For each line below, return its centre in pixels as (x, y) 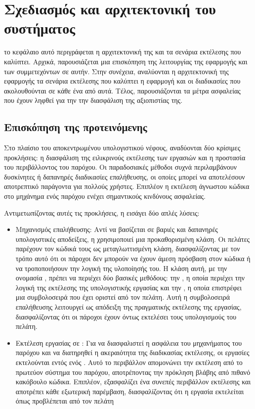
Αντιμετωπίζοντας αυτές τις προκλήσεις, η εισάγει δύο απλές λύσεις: (102, 212)
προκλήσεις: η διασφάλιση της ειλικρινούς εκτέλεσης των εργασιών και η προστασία (125, 157)
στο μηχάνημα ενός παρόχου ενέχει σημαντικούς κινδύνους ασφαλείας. (105, 196)
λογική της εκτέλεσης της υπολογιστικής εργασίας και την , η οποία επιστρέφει (129, 287)
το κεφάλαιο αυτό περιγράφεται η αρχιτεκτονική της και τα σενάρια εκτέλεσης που (123, 52)
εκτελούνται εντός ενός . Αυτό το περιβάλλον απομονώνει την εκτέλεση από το (129, 362)
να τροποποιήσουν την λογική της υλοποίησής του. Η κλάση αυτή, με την (121, 268)
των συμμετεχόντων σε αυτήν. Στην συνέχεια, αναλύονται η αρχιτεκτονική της (116, 71)
